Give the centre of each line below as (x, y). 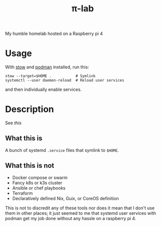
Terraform (22, 193)
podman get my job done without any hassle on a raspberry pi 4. (71, 218)
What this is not (30, 166)
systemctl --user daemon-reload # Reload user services (65, 81)
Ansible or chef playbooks (39, 188)
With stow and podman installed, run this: (47, 67)
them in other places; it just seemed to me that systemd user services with (81, 213)
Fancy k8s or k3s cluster (37, 183)
